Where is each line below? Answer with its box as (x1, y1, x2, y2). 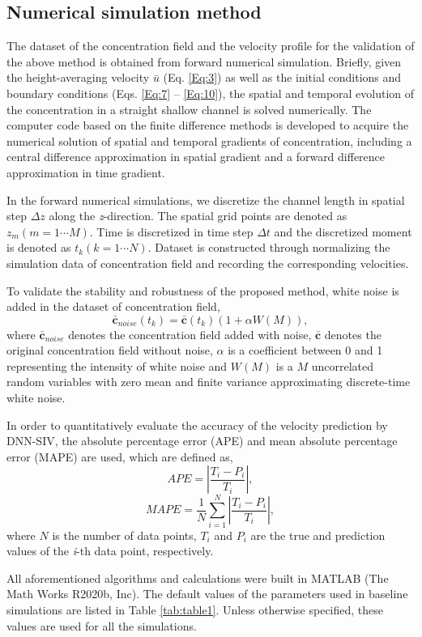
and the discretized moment (274, 223, 412, 240)
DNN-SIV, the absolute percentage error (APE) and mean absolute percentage (6, 432, 398, 449)
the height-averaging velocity (6, 69, 150, 86)
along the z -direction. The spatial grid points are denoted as (49, 207, 347, 224)
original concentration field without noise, (6, 342, 213, 359)
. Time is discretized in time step (89, 223, 254, 240)
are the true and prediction (250, 526, 386, 543)
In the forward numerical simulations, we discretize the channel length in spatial (6, 191, 405, 208)
